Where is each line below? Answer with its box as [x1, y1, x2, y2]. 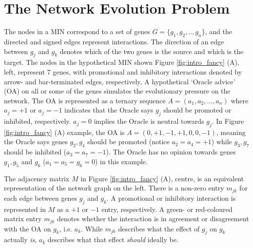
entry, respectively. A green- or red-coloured [101, 204, 233, 214]
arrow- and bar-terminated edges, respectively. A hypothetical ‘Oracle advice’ [4, 76, 235, 86]
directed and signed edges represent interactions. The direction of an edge [4, 36, 224, 46]
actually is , [4, 234, 37, 245]
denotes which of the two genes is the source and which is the [59, 46, 244, 56]
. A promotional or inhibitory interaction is [106, 192, 236, 203]
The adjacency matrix [4, 173, 70, 183]
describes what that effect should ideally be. [47, 234, 178, 245]
